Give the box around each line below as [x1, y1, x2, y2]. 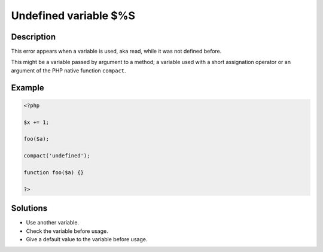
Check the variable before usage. [26, 227, 108, 235]
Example [11, 83, 44, 93]
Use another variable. [26, 219, 80, 226]
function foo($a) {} [23, 169, 84, 176]
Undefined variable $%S [11, 9, 136, 22]
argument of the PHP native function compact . [11, 66, 126, 74]
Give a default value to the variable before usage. [26, 236, 148, 243]
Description [11, 32, 56, 42]
